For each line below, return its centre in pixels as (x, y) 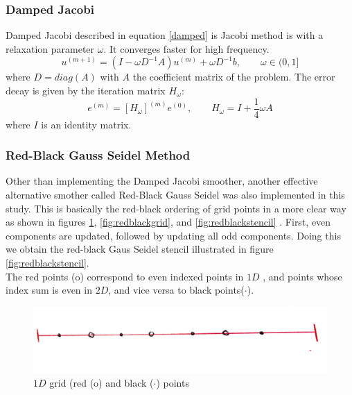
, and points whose (302, 276)
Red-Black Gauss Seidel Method (98, 155)
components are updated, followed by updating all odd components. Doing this (173, 235)
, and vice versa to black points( (176, 290)
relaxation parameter (50, 48)
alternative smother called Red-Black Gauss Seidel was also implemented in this (175, 195)
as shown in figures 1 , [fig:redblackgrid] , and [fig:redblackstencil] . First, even (168, 222)
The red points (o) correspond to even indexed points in (125, 276)
